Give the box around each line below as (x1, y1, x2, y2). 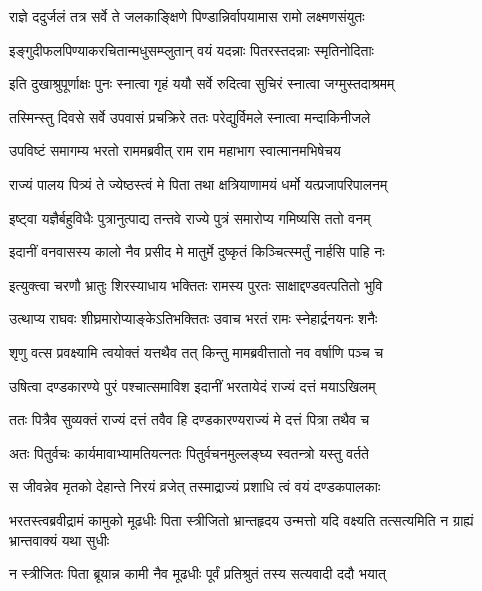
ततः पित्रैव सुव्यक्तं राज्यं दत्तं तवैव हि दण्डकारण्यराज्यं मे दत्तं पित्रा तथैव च (9, 409, 370, 430)
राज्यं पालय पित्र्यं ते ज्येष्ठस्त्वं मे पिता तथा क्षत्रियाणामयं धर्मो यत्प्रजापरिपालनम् (9, 173, 388, 194)
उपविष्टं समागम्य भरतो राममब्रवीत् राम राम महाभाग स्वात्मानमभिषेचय (9, 140, 341, 161)
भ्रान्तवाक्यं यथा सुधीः (9, 529, 110, 550)
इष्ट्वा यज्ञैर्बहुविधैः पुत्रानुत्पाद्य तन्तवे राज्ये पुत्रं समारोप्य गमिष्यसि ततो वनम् (9, 207, 371, 228)
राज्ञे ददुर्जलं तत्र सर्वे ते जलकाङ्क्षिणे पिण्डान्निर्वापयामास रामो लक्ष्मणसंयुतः (9, 6, 365, 26)
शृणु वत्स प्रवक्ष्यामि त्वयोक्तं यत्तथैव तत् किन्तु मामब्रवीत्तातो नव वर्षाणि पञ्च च (9, 341, 384, 362)
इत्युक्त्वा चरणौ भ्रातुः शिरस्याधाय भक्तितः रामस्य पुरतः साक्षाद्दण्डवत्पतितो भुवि (9, 274, 383, 295)
